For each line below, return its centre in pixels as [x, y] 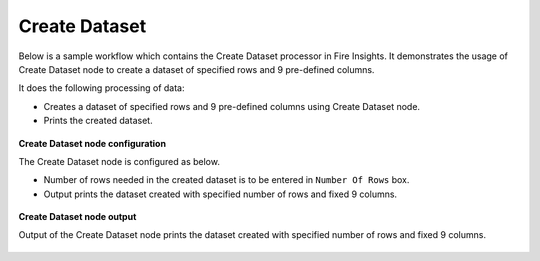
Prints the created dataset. [98, 121]
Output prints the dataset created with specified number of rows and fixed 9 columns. [220, 194]
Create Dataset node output [77, 217]
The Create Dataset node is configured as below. [119, 161]
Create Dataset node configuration [92, 143]
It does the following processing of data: [101, 88]
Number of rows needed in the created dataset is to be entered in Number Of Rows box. [226, 180]
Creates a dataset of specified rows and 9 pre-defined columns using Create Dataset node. [231, 106]
